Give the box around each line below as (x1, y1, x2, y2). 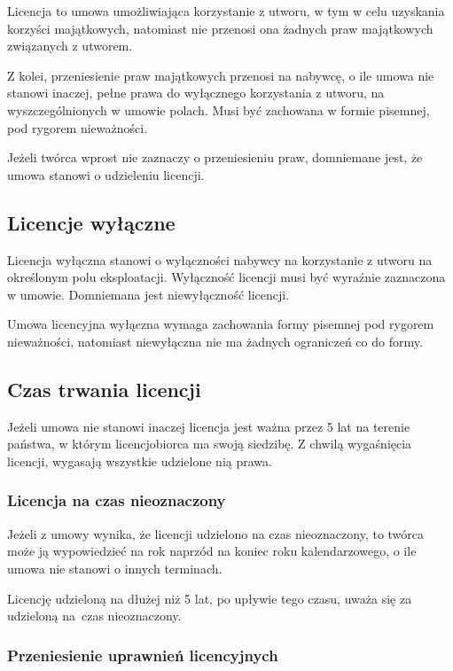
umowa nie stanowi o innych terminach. (7, 558, 223, 577)
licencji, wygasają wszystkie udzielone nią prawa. (7, 451, 272, 470)
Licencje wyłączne (7, 208, 176, 236)
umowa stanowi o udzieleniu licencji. (7, 165, 205, 183)
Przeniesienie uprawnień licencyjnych (7, 644, 278, 666)
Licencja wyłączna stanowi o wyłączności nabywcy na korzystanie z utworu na (7, 250, 433, 269)
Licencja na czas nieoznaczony (7, 489, 226, 511)
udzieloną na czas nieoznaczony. (7, 606, 182, 625)
